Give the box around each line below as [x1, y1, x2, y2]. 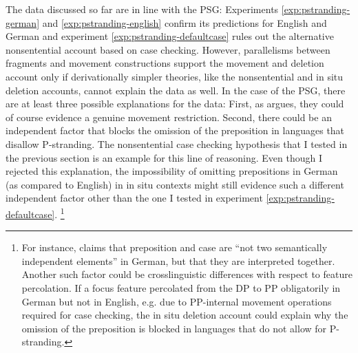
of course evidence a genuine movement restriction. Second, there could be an [6, 109, 332, 124]
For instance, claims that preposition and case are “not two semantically [21, 240, 328, 255]
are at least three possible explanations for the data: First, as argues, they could [6, 96, 344, 111]
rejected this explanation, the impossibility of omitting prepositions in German [6, 164, 338, 178]
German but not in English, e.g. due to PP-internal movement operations [21, 294, 332, 308]
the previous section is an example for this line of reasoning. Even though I [6, 150, 322, 164]
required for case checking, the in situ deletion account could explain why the [21, 308, 348, 322]
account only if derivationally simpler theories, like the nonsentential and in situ [6, 69, 344, 83]
